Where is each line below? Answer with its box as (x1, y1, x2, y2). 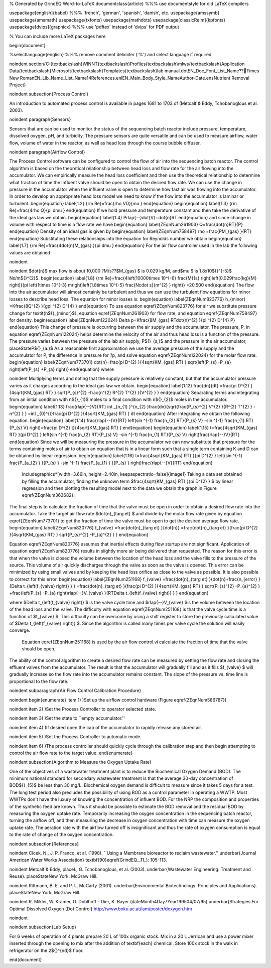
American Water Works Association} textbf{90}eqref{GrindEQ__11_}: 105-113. (9, 857, 168, 863)
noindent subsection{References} (9, 841, 79, 847)
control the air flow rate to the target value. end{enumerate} (9, 750, 133, 756)
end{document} (9, 956, 42, 963)
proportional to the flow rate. (9, 678, 69, 684)
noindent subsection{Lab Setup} (9, 924, 76, 930)
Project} (9, 82, 26, 88)
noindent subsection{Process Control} (9, 91, 89, 97)
